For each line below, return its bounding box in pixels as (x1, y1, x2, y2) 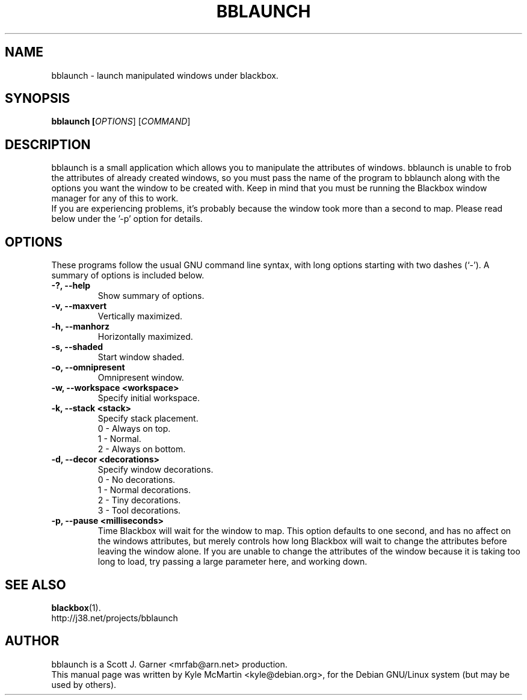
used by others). (51, 679, 117, 690)
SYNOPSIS (5, 91, 70, 106)
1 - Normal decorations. (97, 485, 191, 496)
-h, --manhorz (51, 321, 109, 332)
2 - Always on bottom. (97, 444, 186, 455)
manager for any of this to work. (51, 193, 179, 204)
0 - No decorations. (97, 474, 176, 485)
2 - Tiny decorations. (97, 495, 181, 506)
